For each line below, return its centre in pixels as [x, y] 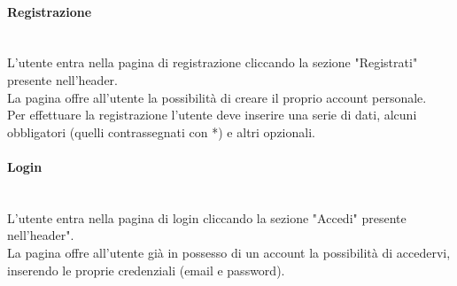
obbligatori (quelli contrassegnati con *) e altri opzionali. [161, 131]
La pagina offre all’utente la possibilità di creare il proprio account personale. [217, 97]
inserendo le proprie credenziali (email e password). [146, 270]
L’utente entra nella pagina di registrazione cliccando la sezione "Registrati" [213, 62]
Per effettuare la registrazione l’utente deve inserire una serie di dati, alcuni [212, 115]
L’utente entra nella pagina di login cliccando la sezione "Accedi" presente [207, 217]
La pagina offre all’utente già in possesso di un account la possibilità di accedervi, [229, 252]
